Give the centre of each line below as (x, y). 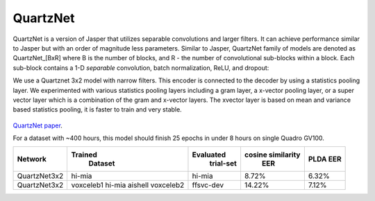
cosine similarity (272, 155)
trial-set (223, 164)
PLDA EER (325, 159)
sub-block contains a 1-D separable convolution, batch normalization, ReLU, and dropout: (141, 68)
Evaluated (209, 155)
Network (32, 159)
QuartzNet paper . (37, 125)
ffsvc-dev (208, 185)
